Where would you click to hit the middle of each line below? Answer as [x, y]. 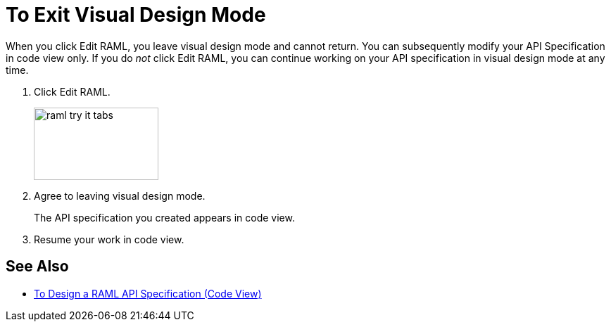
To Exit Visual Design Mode [136, 15]
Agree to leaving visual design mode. [120, 195]
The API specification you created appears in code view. [164, 217]
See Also [37, 267]
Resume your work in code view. [109, 239]
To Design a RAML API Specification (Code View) [148, 293]
